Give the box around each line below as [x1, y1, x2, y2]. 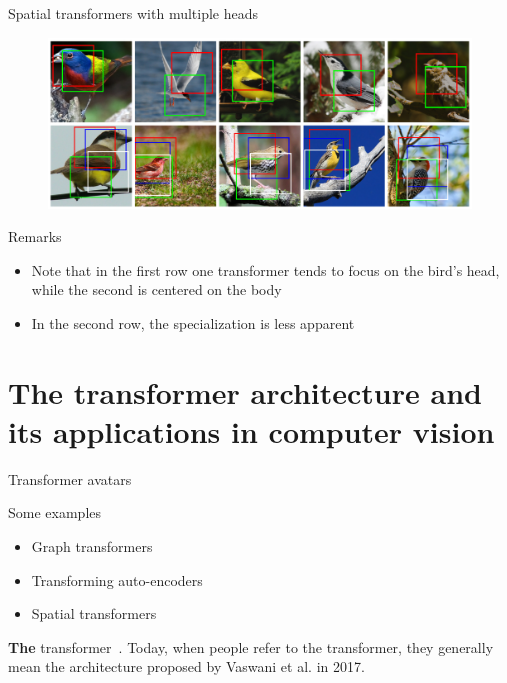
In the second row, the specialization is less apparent [31, 312, 355, 333]
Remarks [8, 226, 62, 247]
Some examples [8, 502, 102, 523]
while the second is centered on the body [31, 279, 282, 300]
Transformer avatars [8, 468, 132, 489]
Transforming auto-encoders [31, 569, 203, 590]
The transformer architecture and [8, 371, 482, 412]
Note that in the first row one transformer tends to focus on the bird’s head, [31, 259, 500, 280]
